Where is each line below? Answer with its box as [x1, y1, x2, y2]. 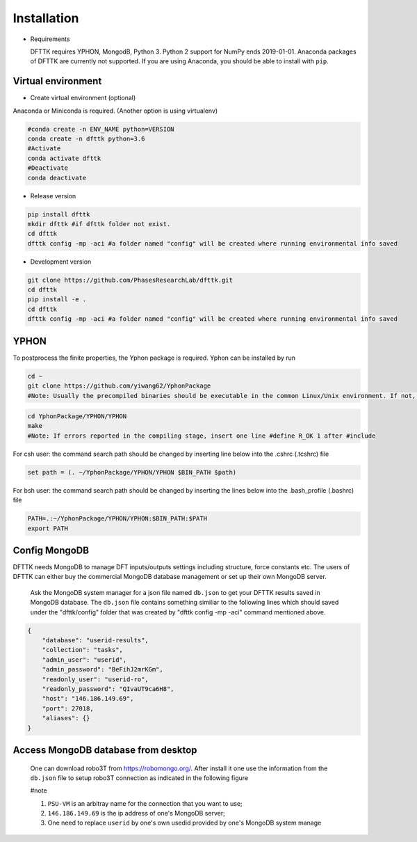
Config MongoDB [13, 544, 90, 556]
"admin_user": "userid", [42, 656, 127, 664]
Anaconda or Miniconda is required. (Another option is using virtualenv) [13, 106, 218, 115]
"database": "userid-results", [42, 637, 149, 644]
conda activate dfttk [27, 154, 101, 162]
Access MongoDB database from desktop [13, 744, 197, 756]
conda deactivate [27, 174, 87, 182]
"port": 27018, [42, 704, 94, 713]
